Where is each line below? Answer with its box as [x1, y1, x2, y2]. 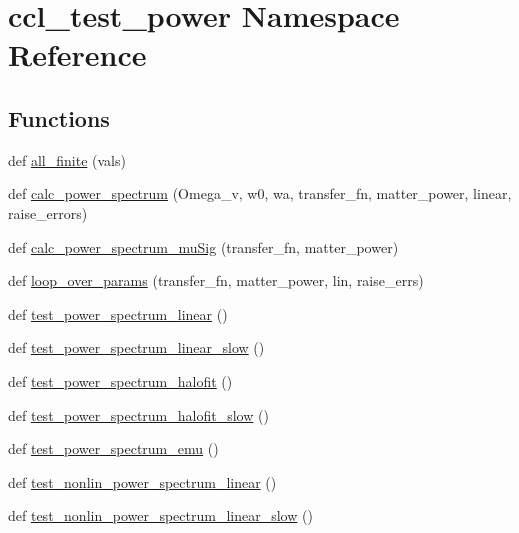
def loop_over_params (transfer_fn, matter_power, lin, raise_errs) [8, 270, 424, 291]
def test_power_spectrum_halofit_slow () [8, 404, 269, 425]
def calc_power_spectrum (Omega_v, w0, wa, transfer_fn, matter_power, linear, [8, 183, 512, 204]
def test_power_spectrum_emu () [8, 438, 219, 459]
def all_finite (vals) [8, 149, 126, 170]
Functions [8, 102, 110, 133]
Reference [8, 34, 147, 75]
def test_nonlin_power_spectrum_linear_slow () [8, 505, 313, 526]
